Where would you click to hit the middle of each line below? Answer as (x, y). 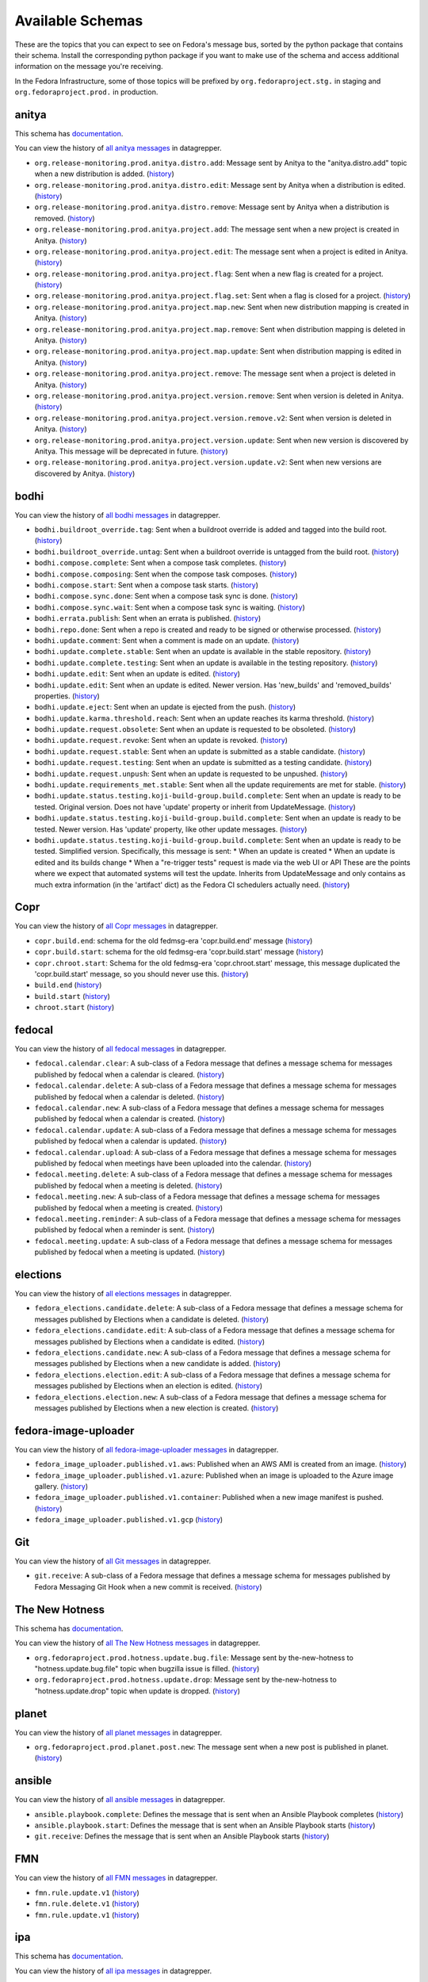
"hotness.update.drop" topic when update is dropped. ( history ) (138, 1691)
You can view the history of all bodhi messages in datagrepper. (118, 515)
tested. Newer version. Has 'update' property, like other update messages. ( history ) (171, 829)
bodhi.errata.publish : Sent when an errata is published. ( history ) (148, 618)
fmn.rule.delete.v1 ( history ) (87, 1904)
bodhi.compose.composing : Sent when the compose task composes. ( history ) (166, 574)
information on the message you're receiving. (89, 67)
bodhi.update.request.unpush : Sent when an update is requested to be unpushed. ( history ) (191, 774)
